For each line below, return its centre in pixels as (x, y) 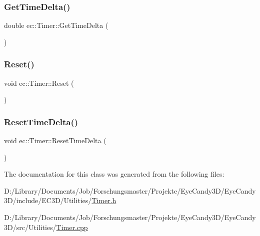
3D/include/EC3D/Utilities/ (48, 200)
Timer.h (104, 200)
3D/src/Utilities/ (30, 227)
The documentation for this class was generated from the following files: (114, 174)
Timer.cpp (72, 227)
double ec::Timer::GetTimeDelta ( (56, 25)
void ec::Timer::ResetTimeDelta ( (55, 140)
